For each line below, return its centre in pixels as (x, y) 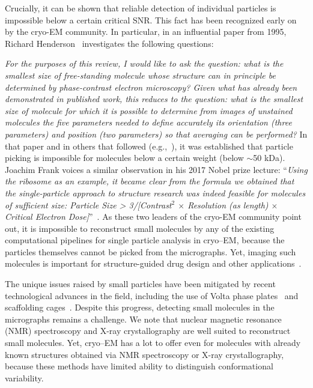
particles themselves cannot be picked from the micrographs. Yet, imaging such (150, 251)
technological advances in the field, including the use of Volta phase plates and (152, 295)
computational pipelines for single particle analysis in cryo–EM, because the (145, 240)
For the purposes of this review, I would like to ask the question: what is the (144, 63)
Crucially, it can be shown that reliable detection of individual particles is (141, 8)
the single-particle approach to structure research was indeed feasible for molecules (155, 192)
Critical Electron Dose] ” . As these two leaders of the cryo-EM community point (153, 217)
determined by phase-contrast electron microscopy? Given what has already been (151, 87)
